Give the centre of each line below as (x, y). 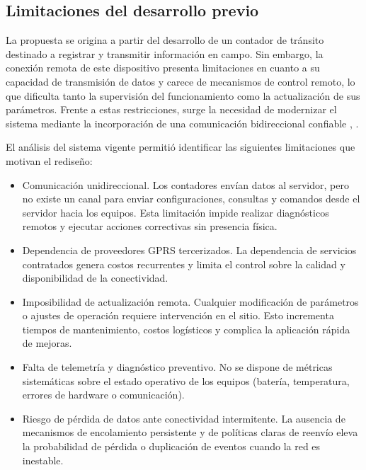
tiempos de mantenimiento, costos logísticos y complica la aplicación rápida (186, 329)
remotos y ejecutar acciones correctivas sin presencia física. (150, 226)
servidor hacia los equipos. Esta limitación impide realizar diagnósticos (176, 212)
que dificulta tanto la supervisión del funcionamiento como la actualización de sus (183, 95)
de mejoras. (47, 343)
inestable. (43, 460)
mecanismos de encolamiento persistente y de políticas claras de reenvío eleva (190, 432)
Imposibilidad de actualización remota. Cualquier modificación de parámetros (190, 301)
